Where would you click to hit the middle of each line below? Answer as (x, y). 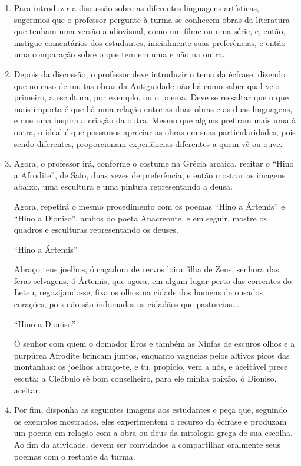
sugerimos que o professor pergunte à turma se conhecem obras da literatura (152, 19)
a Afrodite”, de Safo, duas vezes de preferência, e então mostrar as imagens (150, 175)
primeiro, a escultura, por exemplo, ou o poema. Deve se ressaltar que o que (151, 97)
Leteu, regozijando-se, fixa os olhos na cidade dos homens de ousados (138, 292)
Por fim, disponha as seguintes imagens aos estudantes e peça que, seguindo (150, 410)
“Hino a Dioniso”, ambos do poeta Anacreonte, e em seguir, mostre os (140, 218)
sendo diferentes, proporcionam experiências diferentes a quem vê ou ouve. (148, 143)
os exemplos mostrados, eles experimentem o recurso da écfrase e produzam (150, 421)
